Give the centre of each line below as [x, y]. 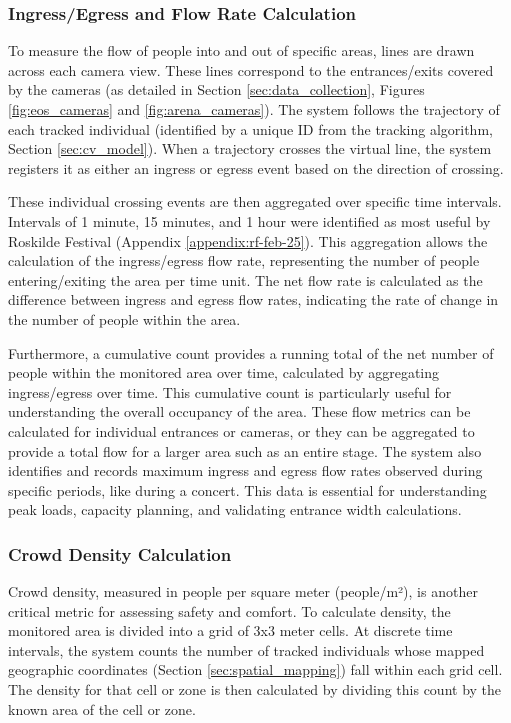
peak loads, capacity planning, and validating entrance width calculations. [235, 509]
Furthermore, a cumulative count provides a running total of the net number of [251, 352]
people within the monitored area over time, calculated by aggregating [224, 372]
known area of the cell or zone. [102, 708]
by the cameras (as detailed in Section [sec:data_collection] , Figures [216, 89]
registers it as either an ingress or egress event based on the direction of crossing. [256, 167]
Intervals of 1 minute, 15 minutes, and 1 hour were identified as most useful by [249, 220]
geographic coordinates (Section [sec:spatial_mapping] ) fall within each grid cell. [255, 669]
